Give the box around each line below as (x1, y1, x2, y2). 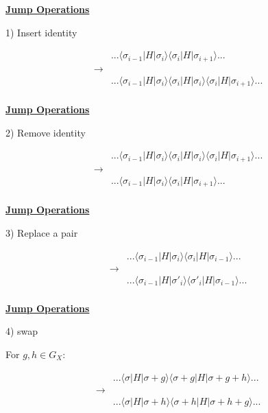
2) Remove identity (5, 125, 86, 139)
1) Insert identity (5, 25, 77, 39)
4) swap (5, 324, 38, 338)
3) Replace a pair (5, 226, 78, 240)
